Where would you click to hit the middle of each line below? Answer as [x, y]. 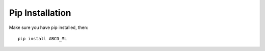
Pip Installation [40, 13]
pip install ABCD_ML [42, 38]
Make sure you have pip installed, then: [49, 27]
